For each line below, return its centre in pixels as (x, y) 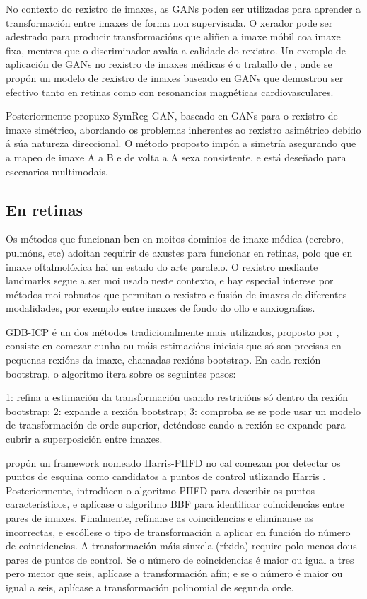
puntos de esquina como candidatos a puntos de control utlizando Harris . (166, 476)
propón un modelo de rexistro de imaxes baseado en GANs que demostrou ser (175, 77)
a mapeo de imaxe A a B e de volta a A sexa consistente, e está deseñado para (176, 157)
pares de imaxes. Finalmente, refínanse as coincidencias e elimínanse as (159, 518)
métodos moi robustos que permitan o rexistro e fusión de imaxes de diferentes (176, 294)
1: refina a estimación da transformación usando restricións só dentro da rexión (177, 397)
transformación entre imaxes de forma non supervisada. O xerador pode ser (169, 22)
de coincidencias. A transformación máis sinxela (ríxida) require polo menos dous (181, 546)
